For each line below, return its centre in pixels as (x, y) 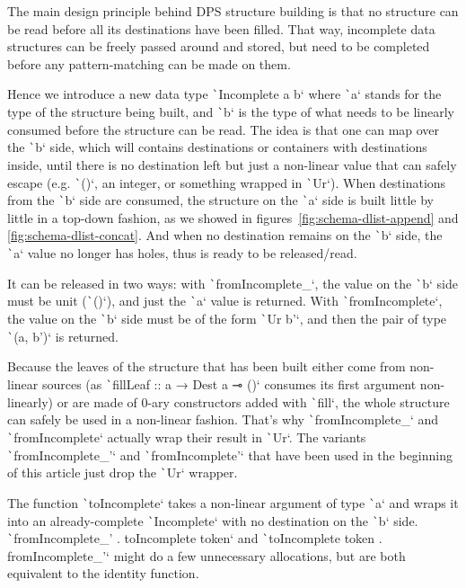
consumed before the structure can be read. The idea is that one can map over (224, 129)
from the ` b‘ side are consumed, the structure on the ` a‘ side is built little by (220, 200)
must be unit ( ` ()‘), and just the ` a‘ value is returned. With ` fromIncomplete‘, (225, 301)
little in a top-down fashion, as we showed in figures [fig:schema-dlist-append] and (233, 217)
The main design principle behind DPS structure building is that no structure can (233, 11)
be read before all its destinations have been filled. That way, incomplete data (221, 28)
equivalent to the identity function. (103, 573)
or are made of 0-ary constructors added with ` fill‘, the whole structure (253, 401)
